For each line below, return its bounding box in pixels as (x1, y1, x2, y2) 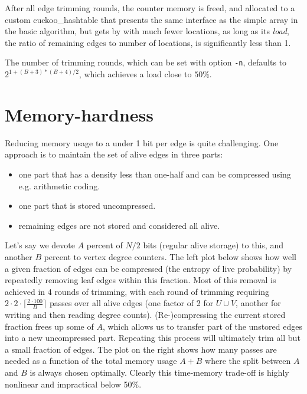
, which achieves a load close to (79, 68, 192, 80)
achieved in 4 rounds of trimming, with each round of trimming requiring (5, 285, 269, 297)
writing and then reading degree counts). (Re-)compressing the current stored (5, 308, 286, 321)
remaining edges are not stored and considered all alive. (18, 219, 220, 231)
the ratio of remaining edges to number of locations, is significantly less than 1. (5, 36, 291, 48)
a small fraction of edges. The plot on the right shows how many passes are (5, 343, 277, 355)
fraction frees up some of (5, 320, 94, 332)
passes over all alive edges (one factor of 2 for (49, 297, 214, 309)
